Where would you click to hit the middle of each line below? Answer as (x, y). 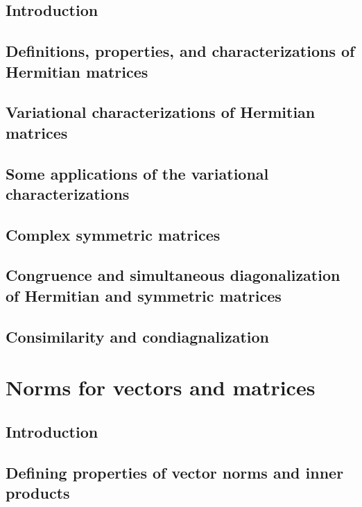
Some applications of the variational (137, 173)
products (38, 492)
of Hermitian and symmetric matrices (144, 295)
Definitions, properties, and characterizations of (180, 51)
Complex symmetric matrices (113, 234)
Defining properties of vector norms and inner (175, 472)
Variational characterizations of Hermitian (161, 112)
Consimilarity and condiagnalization (137, 336)
